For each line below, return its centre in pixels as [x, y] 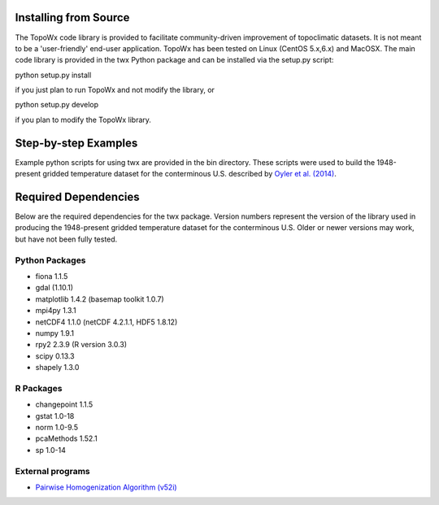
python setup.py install [53, 75]
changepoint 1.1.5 [64, 405]
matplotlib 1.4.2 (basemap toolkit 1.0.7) [100, 299]
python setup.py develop [57, 105]
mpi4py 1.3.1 [56, 311]
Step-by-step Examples [76, 143]
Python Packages [50, 260]
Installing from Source [72, 17]
